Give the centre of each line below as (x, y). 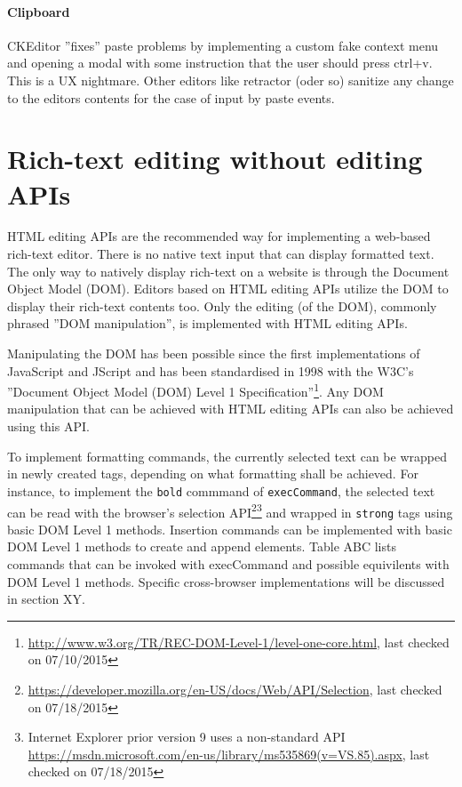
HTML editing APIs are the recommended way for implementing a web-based (219, 236)
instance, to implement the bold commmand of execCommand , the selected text (221, 490)
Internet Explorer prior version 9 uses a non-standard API (187, 737)
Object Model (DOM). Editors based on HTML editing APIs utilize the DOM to (228, 289)
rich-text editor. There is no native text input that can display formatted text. (221, 254)
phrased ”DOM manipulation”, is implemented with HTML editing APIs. (207, 323)
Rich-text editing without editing (215, 159)
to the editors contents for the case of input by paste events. (171, 97)
